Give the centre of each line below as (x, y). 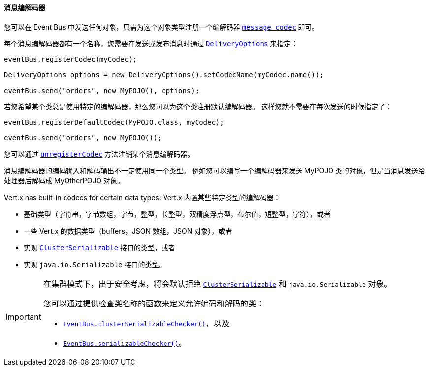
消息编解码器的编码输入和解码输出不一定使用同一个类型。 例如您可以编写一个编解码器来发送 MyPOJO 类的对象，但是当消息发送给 (214, 170)
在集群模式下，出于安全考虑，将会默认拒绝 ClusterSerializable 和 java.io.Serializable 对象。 (217, 284)
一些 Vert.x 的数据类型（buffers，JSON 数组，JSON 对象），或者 (128, 231)
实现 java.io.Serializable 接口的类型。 (95, 264)
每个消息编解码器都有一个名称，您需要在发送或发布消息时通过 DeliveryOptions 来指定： (151, 43)
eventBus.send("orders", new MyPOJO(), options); (102, 90)
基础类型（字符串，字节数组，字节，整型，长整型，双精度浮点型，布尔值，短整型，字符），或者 (177, 214)
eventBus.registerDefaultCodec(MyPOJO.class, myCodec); (114, 122)
